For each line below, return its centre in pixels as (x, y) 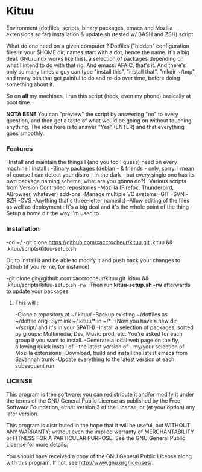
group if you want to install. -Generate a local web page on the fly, (97, 340)
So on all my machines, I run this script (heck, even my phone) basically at (99, 96)
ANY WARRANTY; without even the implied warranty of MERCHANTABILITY (100, 432)
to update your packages (37, 291)
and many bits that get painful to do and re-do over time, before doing (93, 78)
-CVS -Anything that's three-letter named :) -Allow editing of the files (104, 201)
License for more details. (37, 444)
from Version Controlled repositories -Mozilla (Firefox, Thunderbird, (90, 187)
